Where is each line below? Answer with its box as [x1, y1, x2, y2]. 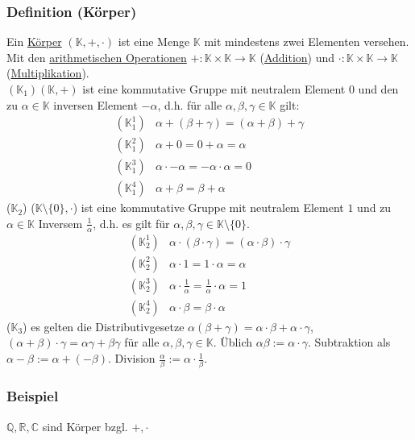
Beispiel [6, 386, 59, 406]
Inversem [38, 214, 83, 231]
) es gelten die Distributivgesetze [23, 318, 185, 334]
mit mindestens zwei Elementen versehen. [204, 33, 409, 50]
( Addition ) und [259, 48, 335, 65]
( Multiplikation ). [6, 64, 89, 81]
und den [358, 81, 399, 97]
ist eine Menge [118, 33, 190, 50]
